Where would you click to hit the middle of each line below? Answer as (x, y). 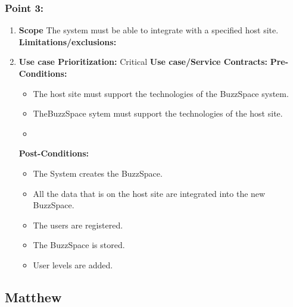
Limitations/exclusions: (68, 41)
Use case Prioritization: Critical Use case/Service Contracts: (143, 62)
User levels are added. (73, 264)
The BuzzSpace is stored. (79, 245)
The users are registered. (78, 225)
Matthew (33, 297)
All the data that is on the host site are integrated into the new (149, 193)
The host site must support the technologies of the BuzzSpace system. (161, 93)
